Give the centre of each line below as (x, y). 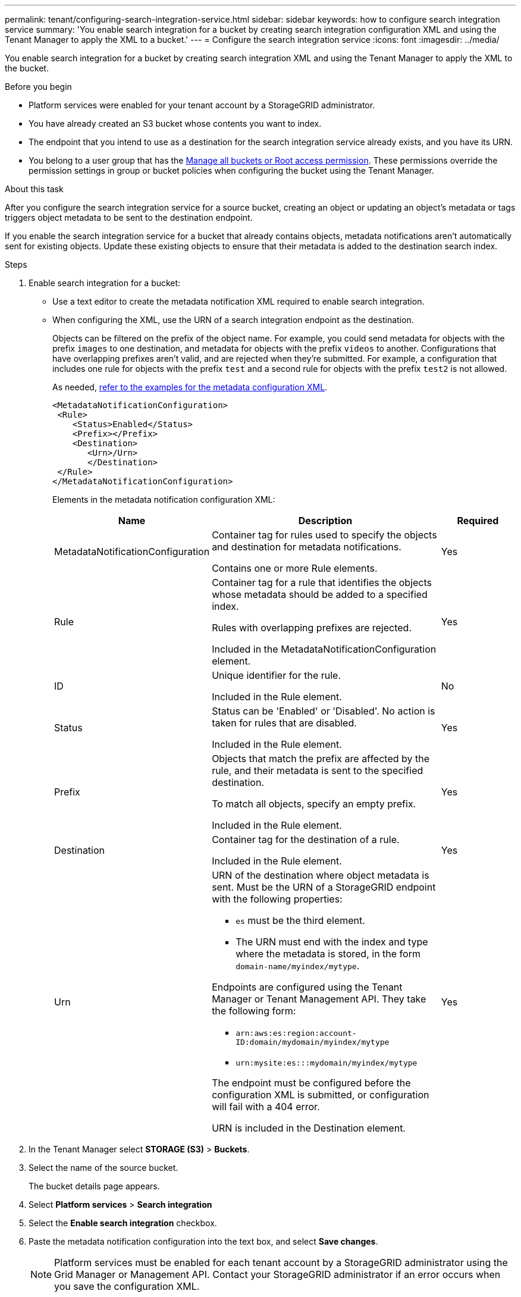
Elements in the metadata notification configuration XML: (164, 499)
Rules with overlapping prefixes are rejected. (312, 628)
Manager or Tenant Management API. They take (319, 999)
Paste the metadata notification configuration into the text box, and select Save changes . (203, 1241)
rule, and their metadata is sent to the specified (318, 770)
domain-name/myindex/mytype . (298, 966)
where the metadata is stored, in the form (328, 954)
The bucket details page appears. (94, 1186)
